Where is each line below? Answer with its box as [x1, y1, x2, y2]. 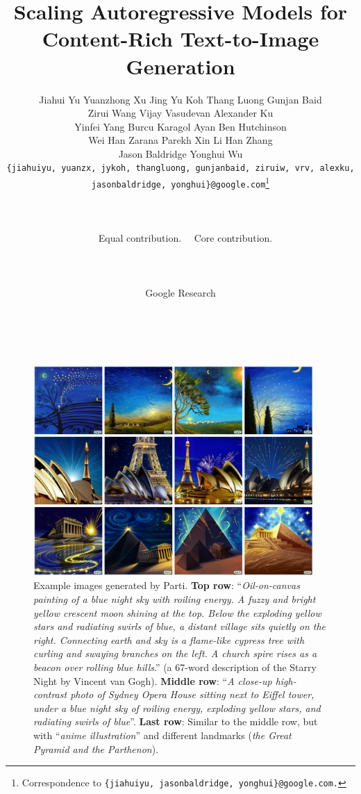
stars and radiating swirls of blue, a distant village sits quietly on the [33, 619, 326, 634]
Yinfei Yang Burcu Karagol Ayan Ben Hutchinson [74, 119, 287, 133]
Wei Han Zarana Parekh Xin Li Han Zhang [88, 133, 273, 147]
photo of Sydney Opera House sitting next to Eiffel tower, [70, 687, 314, 702]
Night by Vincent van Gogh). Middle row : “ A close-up [33, 673, 272, 688]
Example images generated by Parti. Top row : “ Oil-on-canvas [33, 578, 300, 593]
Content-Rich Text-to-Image [42, 24, 319, 53]
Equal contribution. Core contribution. [98, 231, 273, 245]
